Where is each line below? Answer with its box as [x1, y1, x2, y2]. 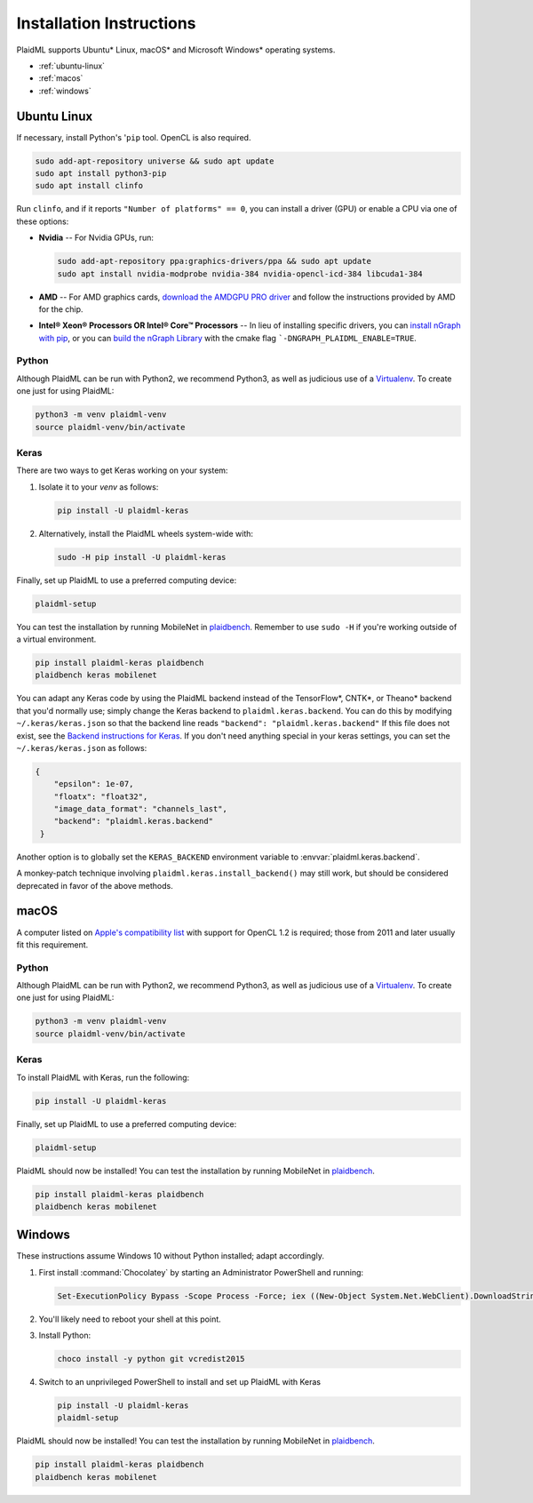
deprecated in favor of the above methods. [16, 880, 173, 891]
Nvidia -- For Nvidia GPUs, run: [38, 232, 155, 244]
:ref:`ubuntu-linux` [38, 60, 106, 71]
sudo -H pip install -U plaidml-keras [57, 552, 227, 562]
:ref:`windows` [38, 85, 92, 96]
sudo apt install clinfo [35, 180, 144, 191]
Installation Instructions [16, 13, 196, 33]
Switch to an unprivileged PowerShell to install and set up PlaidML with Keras [38, 1377, 322, 1387]
